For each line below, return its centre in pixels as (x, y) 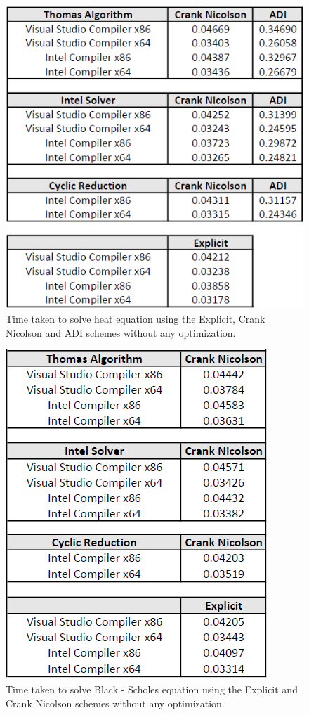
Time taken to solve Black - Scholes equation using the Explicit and (152, 689)
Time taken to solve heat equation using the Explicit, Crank (136, 319)
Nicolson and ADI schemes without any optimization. (121, 332)
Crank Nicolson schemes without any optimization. (115, 703)
